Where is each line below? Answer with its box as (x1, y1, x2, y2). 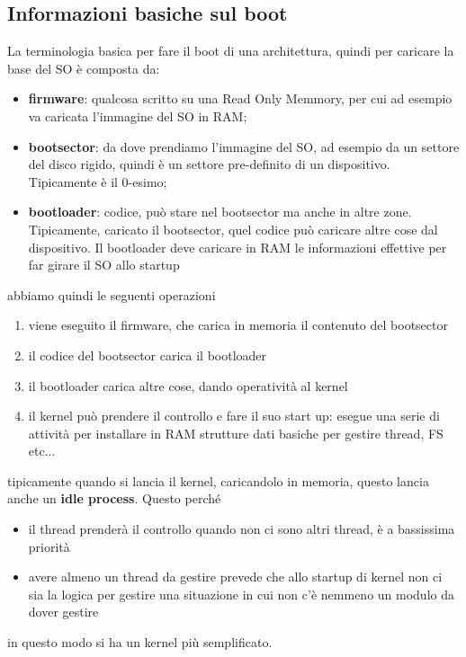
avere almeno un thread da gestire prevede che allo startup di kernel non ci (28, 567, 443, 586)
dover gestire (28, 602, 99, 621)
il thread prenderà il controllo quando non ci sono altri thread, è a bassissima (28, 519, 455, 538)
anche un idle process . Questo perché (7, 489, 221, 508)
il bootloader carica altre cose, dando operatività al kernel (28, 376, 348, 395)
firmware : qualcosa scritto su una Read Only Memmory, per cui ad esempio (28, 89, 453, 108)
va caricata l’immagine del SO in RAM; (28, 106, 247, 125)
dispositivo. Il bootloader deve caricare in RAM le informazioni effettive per (28, 237, 447, 256)
